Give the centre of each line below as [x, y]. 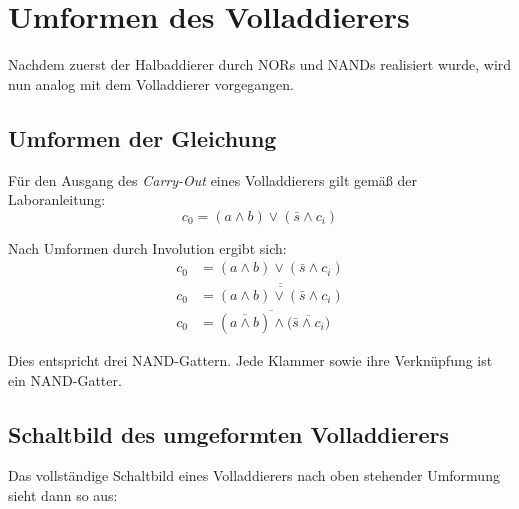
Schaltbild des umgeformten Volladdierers [229, 433]
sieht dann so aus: [63, 495]
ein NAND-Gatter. [65, 379]
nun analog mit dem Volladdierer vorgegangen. [151, 83]
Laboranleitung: [57, 199]
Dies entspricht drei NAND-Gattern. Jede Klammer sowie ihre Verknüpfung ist [250, 360]
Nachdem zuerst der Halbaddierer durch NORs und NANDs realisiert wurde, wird [260, 64]
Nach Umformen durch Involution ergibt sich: [147, 247]
